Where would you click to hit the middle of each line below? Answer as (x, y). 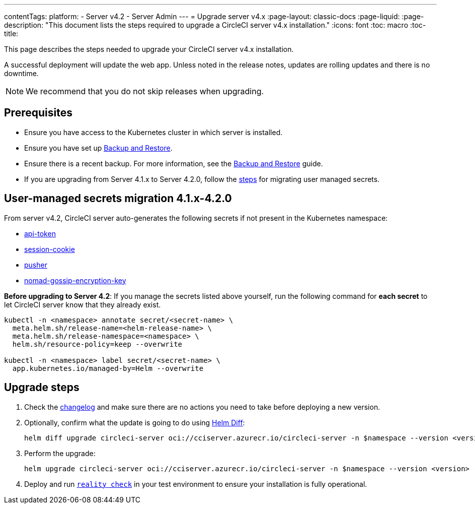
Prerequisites (38, 113)
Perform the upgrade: (60, 453)
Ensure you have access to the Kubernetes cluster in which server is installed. (153, 132)
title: (11, 34)
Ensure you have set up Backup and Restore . (98, 148)
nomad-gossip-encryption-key (75, 280)
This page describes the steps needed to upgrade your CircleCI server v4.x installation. (149, 49)
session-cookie (50, 249)
